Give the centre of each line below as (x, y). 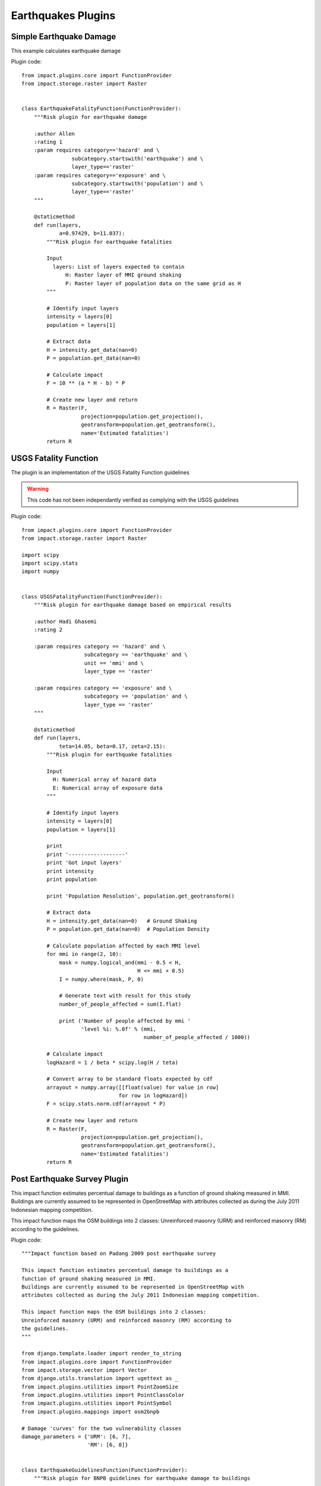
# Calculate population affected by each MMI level (123, 946)
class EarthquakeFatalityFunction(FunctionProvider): (101, 109)
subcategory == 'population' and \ (136, 696)
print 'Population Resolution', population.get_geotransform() (141, 896)
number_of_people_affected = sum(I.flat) (120, 1004)
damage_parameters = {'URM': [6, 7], (77, 1437)
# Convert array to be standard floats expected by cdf (130, 1079)
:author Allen (54, 133)
